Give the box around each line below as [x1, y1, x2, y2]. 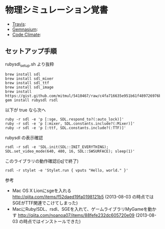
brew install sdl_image [5, 85, 54, 90]
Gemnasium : [12, 26, 38, 32]
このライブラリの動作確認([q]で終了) [5, 158, 79, 164]
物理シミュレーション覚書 [5, 4, 108, 16]
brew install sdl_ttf [5, 80, 50, 85]
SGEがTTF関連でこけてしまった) [12, 200, 78, 206]
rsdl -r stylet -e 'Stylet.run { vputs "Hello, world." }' [5, 168, 129, 173]
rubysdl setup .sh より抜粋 [5, 61, 55, 68]
